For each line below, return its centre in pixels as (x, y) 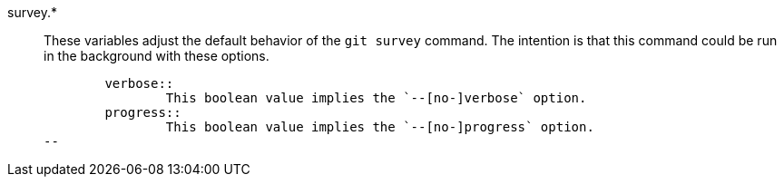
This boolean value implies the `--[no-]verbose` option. (376, 98)
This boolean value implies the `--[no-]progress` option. (380, 127)
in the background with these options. (157, 56)
